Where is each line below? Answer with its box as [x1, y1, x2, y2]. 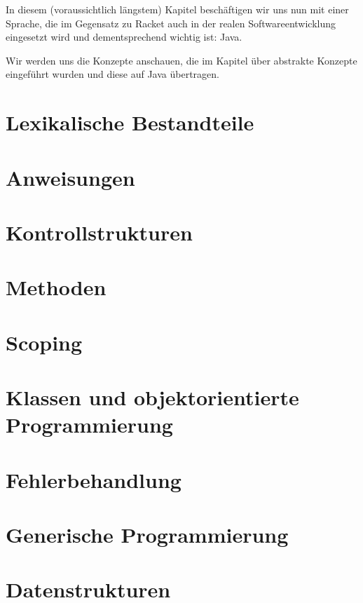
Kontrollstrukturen [6, 217, 193, 246]
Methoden [6, 273, 107, 301]
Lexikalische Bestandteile [6, 108, 254, 137]
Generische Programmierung [6, 520, 289, 548]
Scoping [6, 327, 83, 356]
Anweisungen [6, 163, 135, 191]
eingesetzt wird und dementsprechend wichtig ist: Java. [6, 29, 242, 44]
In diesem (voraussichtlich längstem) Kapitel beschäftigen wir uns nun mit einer [6, 2, 349, 16]
